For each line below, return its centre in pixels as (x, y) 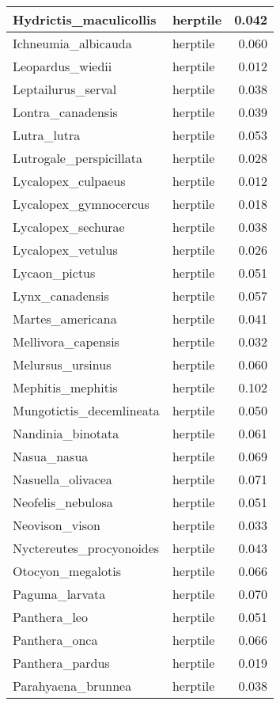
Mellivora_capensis (66, 341)
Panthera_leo (50, 617)
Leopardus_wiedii (62, 66)
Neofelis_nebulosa (63, 502)
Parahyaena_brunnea (72, 686)
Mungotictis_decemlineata (86, 410)
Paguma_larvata (59, 594)
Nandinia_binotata (66, 433)
